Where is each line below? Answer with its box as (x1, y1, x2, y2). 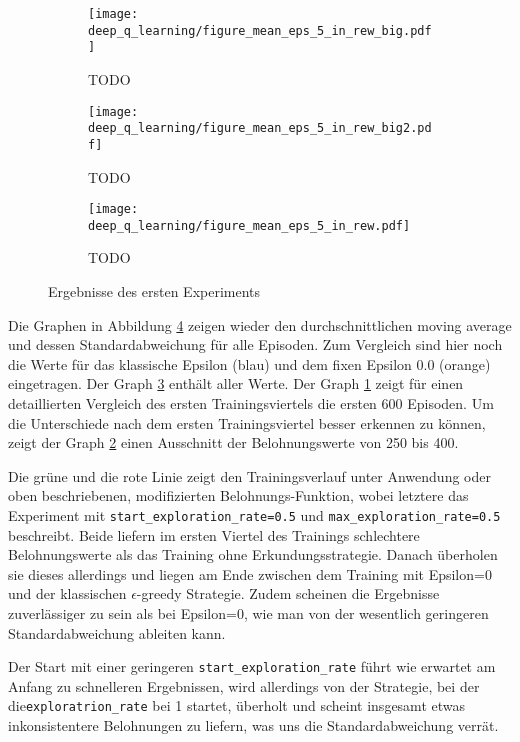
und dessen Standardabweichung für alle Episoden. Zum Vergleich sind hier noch (8, 334, 503, 355)
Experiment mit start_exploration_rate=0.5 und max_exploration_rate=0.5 (8, 504, 501, 525)
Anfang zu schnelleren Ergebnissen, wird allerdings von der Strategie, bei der (8, 675, 480, 696)
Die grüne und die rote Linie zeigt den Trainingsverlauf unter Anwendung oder (8, 465, 491, 486)
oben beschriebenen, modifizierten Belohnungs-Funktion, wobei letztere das (8, 485, 469, 506)
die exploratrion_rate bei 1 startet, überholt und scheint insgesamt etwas (8, 695, 465, 716)
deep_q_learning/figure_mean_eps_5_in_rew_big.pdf (88, 23, 432, 38)
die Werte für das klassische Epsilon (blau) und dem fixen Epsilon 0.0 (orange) (8, 353, 491, 374)
